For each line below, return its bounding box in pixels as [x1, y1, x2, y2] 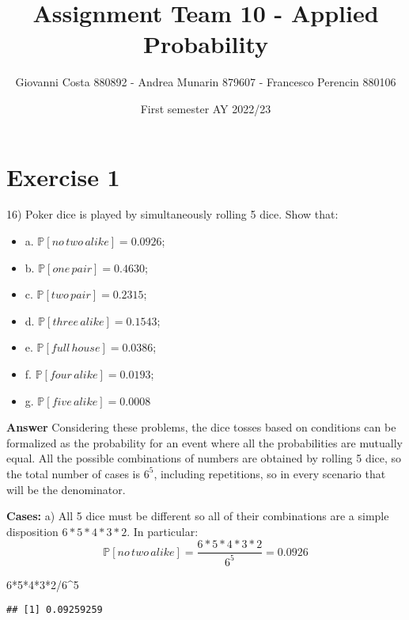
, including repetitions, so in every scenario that [153, 465, 386, 481]
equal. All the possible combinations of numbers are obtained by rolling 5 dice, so [6, 450, 402, 466]
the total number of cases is [6, 465, 141, 481]
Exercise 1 [6, 160, 120, 192]
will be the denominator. [6, 481, 126, 497]
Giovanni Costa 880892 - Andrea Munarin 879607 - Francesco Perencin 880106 [15, 74, 396, 90]
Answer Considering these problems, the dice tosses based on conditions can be [6, 419, 396, 436]
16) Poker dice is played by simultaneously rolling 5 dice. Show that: [6, 206, 339, 223]
